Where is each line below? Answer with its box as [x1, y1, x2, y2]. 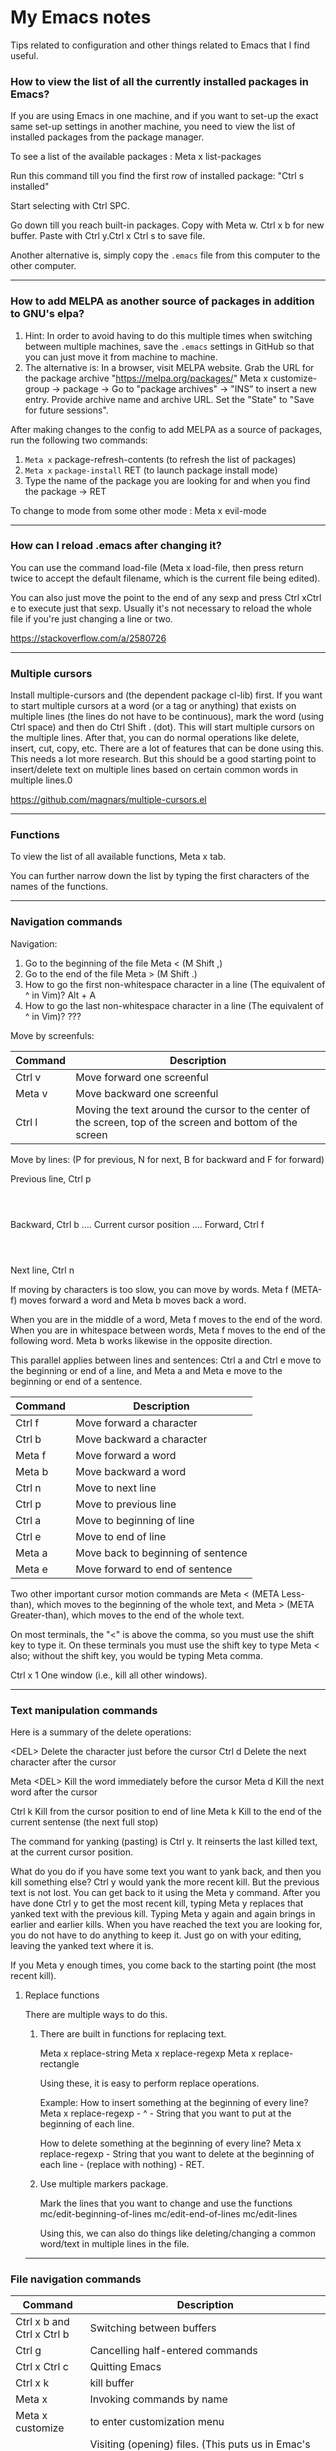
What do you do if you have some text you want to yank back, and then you [10, 1866, 322, 1878]
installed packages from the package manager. [10, 131, 205, 143]
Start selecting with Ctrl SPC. [10, 200, 130, 212]
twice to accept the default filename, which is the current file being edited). [10, 572, 321, 584]
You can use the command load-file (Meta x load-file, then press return [10, 561, 304, 573]
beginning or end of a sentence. [10, 1375, 143, 1387]
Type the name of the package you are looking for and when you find [24, 474, 311, 486]
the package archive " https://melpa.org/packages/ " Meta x [24, 372, 269, 384]
